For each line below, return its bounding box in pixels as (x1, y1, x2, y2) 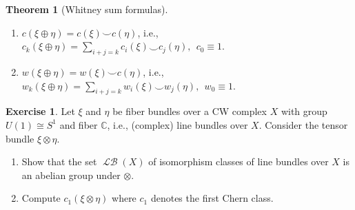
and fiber (59, 117, 98, 132)
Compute (21, 191, 61, 205)
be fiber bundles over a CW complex (112, 104, 267, 118)
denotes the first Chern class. (150, 191, 274, 205)
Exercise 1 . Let (6, 104, 75, 118)
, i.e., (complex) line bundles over (107, 117, 248, 132)
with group (281, 104, 327, 118)
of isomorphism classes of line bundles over (148, 154, 329, 169)
